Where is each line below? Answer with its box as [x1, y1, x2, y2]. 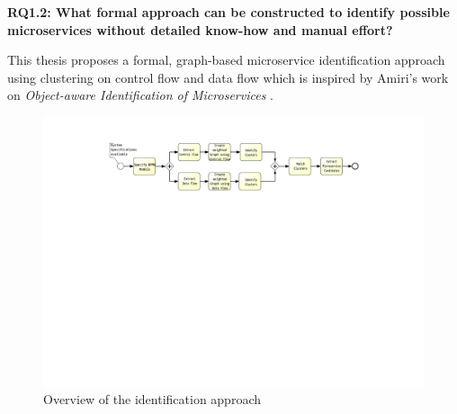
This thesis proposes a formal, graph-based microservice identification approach [7, 50, 445, 69]
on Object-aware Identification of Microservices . [7, 85, 273, 104]
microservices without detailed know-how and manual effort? [7, 20, 393, 39]
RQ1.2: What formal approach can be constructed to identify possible [7, 3, 450, 21]
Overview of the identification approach [43, 390, 261, 409]
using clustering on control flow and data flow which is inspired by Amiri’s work [7, 67, 449, 86]
